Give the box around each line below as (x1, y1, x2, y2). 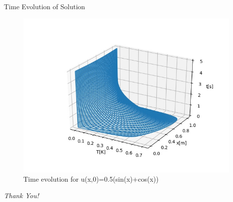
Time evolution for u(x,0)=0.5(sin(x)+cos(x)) (23, 174, 159, 184)
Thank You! (4, 190, 39, 200)
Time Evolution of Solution (4, 1, 85, 11)
